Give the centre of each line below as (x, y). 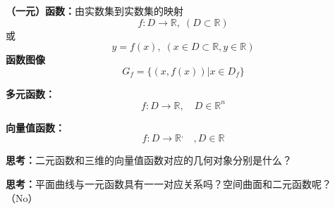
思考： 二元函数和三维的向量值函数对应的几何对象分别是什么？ (149, 160)
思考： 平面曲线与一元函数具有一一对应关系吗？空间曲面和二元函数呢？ (169, 184)
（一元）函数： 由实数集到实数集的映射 (95, 11)
